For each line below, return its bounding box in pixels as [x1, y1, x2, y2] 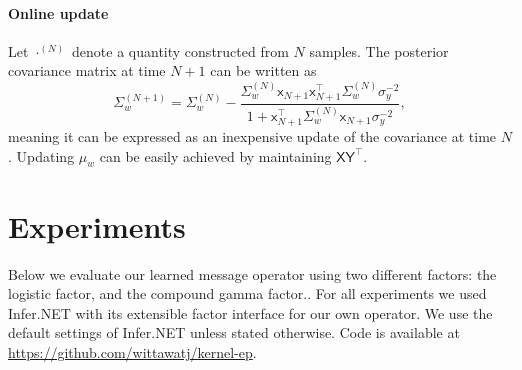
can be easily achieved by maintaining [99, 145, 332, 166]
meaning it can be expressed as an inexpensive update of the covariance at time [8, 126, 497, 146]
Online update [8, 2, 109, 23]
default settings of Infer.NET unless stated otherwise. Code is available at [8, 322, 460, 343]
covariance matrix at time [8, 60, 166, 81]
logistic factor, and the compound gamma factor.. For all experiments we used [8, 283, 487, 304]
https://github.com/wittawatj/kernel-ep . [8, 341, 257, 362]
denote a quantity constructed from [72, 40, 289, 61]
